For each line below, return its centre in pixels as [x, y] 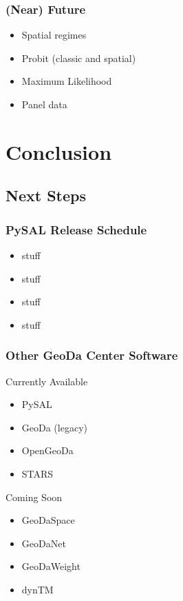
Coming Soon [34, 497]
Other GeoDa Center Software [92, 355]
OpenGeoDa [47, 450]
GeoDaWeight [51, 566]
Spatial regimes [54, 35]
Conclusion [59, 151]
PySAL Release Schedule [76, 229]
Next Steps [46, 195]
